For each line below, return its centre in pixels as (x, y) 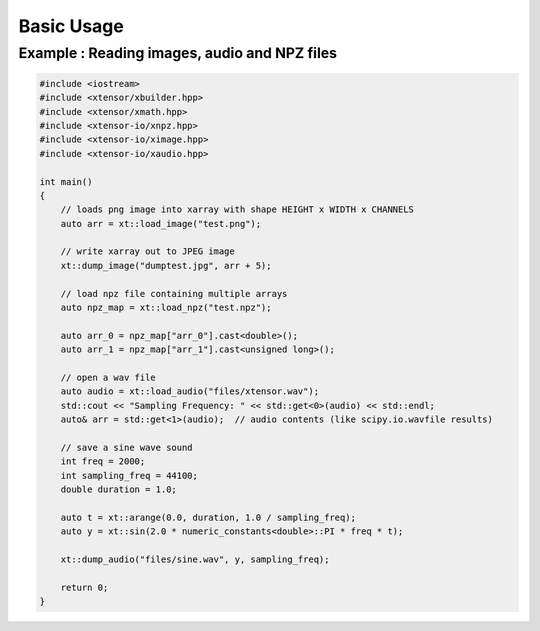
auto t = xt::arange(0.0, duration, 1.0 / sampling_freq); (208, 517)
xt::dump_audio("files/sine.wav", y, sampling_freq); (195, 559)
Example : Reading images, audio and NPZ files (178, 53)
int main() (66, 181)
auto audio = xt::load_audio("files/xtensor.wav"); (190, 391)
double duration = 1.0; (118, 489)
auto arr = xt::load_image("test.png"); (161, 223)
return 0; (84, 587)
